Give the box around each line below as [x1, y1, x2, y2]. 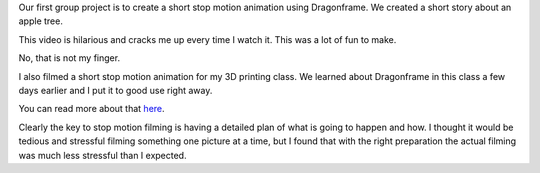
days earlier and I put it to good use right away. [18, 84, 213, 96]
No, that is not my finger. [18, 52, 120, 64]
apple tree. [18, 15, 64, 27]
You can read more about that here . [18, 103, 165, 115]
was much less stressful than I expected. [18, 149, 187, 161]
